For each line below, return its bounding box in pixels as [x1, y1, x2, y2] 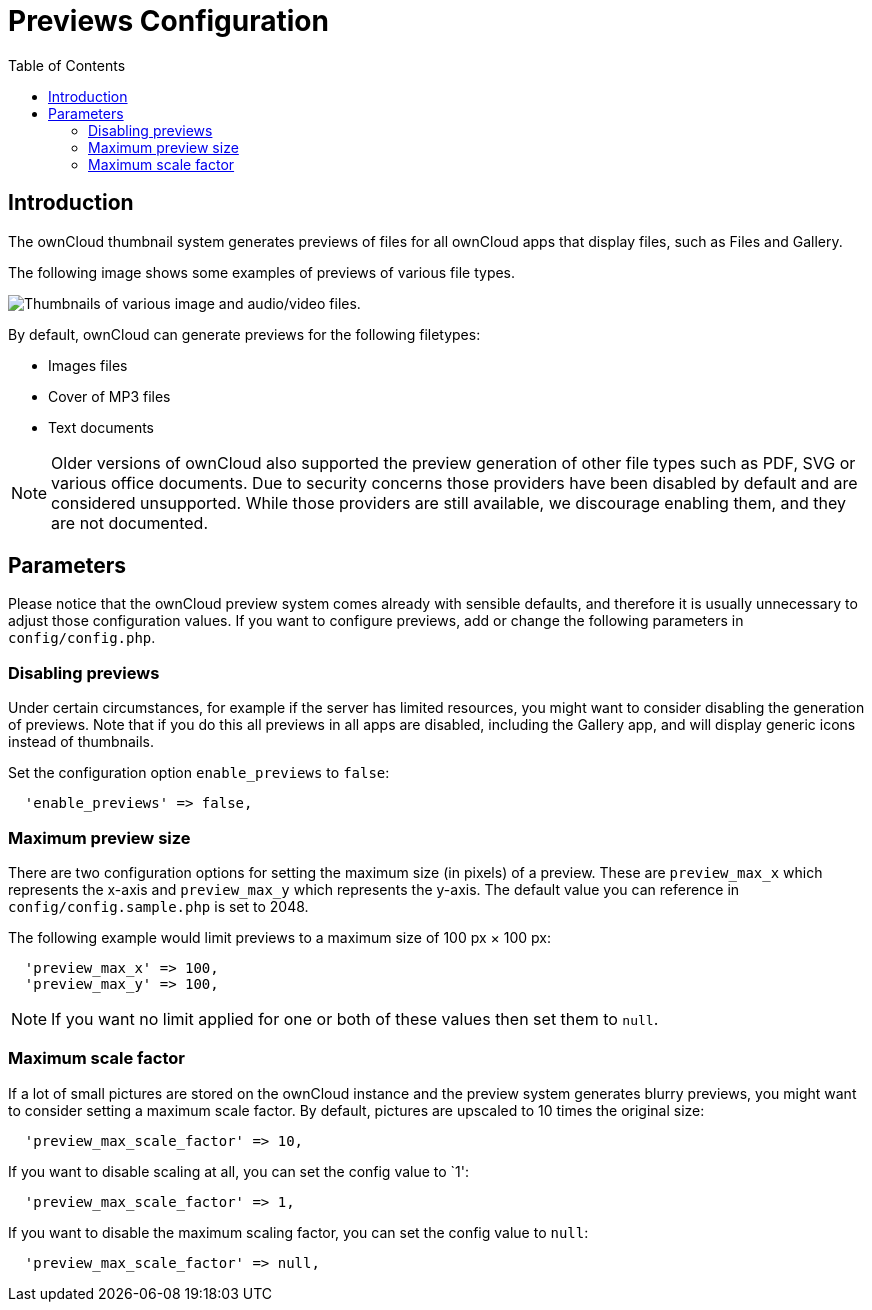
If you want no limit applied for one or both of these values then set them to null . [51, 1008, 659, 1029]
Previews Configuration [8, 4, 329, 38]
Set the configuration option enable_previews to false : [8, 764, 390, 782]
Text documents [48, 418, 154, 436]
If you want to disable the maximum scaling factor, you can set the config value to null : [8, 1223, 589, 1241]
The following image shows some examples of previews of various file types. [8, 263, 516, 281]
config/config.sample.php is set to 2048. [8, 897, 309, 915]
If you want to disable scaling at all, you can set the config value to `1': [8, 1162, 470, 1180]
